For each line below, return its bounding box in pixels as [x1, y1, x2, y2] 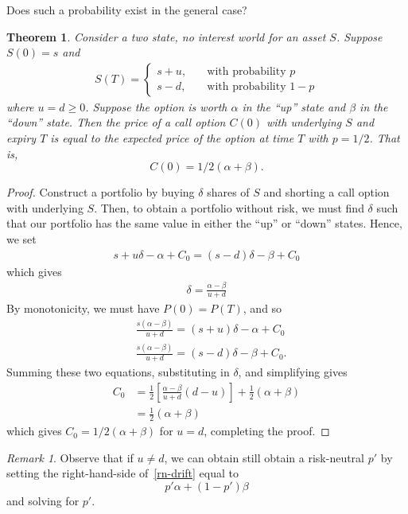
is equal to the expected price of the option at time [50, 130, 294, 146]
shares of [207, 184, 250, 201]
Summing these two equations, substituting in [6, 364, 230, 380]
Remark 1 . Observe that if [6, 449, 134, 465]
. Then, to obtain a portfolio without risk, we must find [94, 199, 364, 216]
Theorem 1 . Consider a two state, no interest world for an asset [6, 28, 326, 45]
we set [6, 230, 37, 247]
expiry [6, 130, 37, 146]
